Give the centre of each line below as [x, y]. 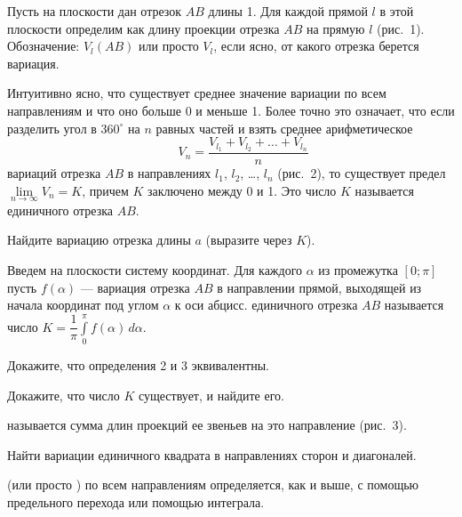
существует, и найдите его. [211, 395]
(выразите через [249, 240]
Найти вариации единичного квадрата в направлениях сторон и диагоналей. [212, 454]
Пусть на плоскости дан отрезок [95, 11]
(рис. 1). [401, 28]
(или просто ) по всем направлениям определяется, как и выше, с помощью [213, 485]
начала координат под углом [83, 305]
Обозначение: [44, 46]
